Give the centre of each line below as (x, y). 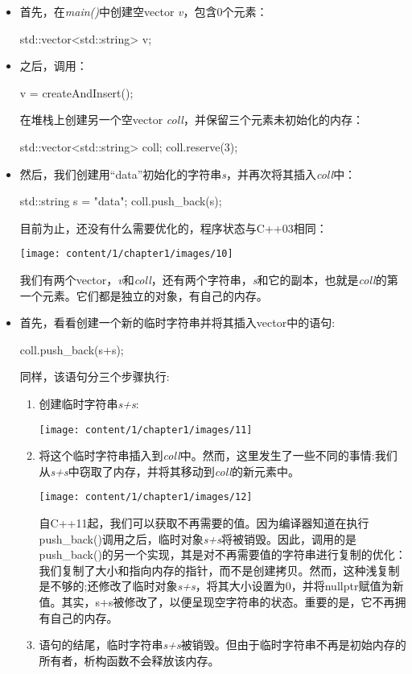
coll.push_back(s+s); (72, 349)
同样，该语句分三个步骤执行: (95, 376)
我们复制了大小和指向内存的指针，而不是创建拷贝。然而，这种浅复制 (219, 570)
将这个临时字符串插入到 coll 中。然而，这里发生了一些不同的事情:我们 (218, 455)
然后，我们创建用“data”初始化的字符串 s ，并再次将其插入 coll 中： (188, 174)
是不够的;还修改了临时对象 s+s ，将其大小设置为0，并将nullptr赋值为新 (221, 586)
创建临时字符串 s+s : (89, 403)
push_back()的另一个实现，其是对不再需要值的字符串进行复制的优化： (222, 554)
